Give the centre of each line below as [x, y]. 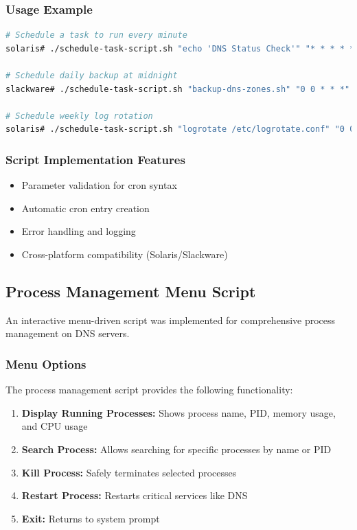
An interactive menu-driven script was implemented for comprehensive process [171, 320]
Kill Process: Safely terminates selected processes [129, 472]
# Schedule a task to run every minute [96, 35]
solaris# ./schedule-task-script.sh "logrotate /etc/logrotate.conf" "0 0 [180, 129]
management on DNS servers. [68, 333]
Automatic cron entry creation [85, 208]
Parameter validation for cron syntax [99, 185]
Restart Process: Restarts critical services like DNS [135, 495]
